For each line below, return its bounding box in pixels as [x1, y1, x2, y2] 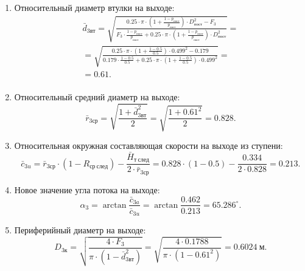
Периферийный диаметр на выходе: [14, 224, 146, 236]
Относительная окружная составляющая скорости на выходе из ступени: [14, 139, 283, 152]
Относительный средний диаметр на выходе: [14, 90, 180, 103]
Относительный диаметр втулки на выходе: [14, 1, 175, 13]
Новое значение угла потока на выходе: [14, 183, 160, 196]
